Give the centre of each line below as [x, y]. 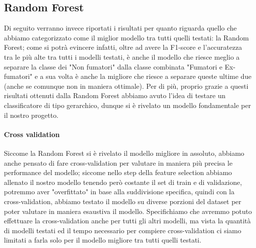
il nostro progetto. [31, 115]
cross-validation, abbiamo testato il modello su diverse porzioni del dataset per [123, 201]
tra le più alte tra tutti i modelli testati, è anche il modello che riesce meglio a [122, 56]
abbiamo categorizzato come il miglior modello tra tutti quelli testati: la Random [127, 37]
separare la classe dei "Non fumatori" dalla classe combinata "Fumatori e [113, 66]
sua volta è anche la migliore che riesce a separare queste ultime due [148, 76]
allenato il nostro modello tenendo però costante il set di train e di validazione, [123, 182]
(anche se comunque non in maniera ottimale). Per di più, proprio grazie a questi [126, 86]
